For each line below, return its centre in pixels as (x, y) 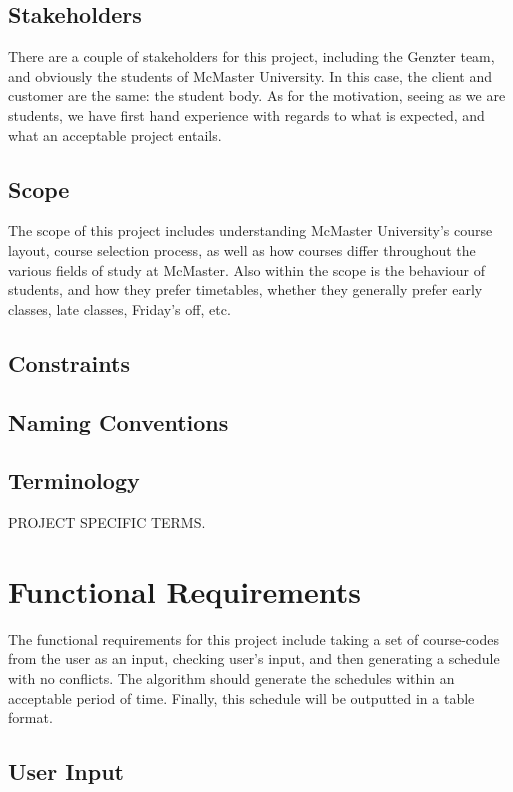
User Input (66, 771)
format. (30, 717)
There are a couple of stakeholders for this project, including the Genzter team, (251, 56)
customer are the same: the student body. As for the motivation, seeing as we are (257, 95)
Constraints (69, 362)
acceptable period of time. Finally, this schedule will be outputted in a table (241, 697)
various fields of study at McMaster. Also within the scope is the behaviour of (247, 269)
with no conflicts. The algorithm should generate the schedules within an (231, 678)
